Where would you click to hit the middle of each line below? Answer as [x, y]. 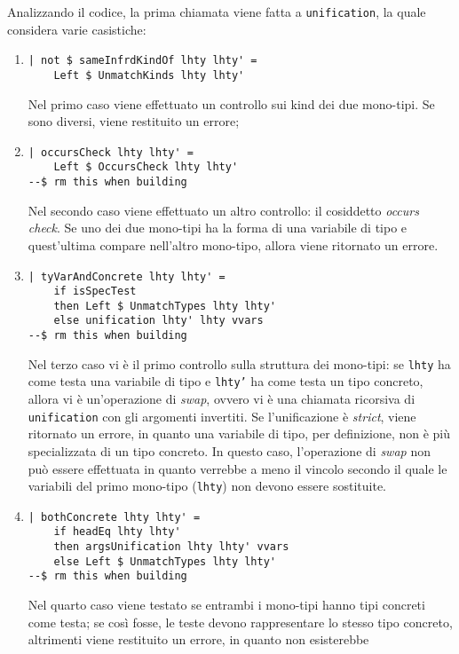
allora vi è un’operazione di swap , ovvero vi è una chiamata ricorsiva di [222, 399]
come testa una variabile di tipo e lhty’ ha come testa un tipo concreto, [226, 381]
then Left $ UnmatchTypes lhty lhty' [165, 306]
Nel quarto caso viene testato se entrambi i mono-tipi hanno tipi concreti [226, 605]
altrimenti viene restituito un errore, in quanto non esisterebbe [198, 639]
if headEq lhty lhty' [117, 532]
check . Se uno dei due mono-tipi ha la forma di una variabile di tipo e [218, 228]
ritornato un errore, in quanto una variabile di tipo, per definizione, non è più [239, 433]
